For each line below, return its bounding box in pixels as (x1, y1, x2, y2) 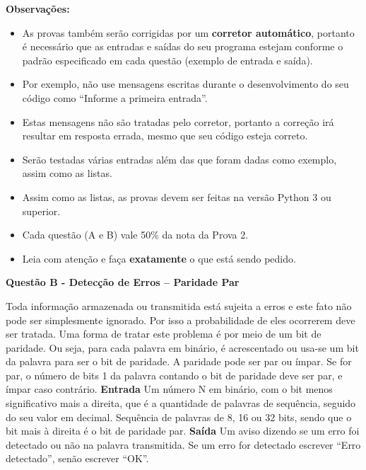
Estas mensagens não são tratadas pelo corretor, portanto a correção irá (22, 114, 334, 129)
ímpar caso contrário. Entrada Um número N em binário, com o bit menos (6, 382, 333, 396)
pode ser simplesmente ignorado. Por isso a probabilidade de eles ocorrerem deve (6, 312, 355, 327)
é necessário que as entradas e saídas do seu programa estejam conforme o (22, 39, 343, 54)
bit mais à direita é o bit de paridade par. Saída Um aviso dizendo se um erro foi (6, 423, 360, 438)
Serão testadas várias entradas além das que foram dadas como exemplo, (22, 151, 337, 166)
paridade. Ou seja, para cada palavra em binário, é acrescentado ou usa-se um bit (6, 340, 359, 355)
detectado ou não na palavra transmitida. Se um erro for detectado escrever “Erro (6, 437, 361, 452)
